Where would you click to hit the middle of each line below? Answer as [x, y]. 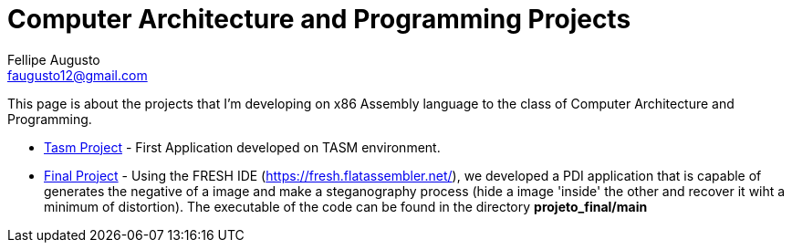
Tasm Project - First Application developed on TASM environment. [242, 147]
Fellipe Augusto [54, 59]
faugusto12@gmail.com [78, 75]
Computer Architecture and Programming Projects [319, 19]
